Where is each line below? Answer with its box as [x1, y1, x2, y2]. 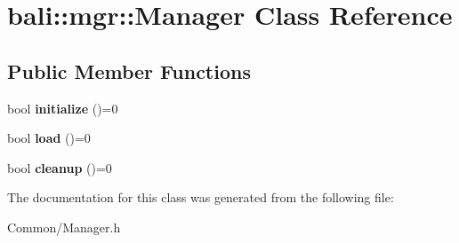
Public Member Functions [7, 57, 251, 84]
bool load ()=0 [7, 129, 91, 147]
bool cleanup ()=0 [7, 158, 112, 176]
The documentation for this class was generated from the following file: [7, 188, 394, 207]
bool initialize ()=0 [7, 98, 118, 117]
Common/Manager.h [7, 217, 121, 236]
